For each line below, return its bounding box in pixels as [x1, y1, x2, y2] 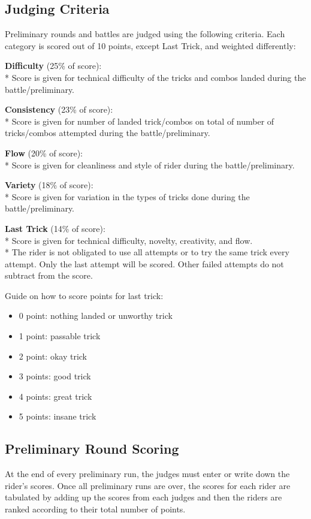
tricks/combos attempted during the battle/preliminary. [5, 126, 210, 139]
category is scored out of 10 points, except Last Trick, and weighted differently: [5, 39, 296, 52]
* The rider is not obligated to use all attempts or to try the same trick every [5, 246, 289, 258]
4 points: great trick [19, 390, 92, 402]
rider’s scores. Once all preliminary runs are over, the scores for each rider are [5, 479, 291, 491]
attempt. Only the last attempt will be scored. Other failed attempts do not [5, 257, 284, 270]
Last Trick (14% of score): [5, 222, 105, 234]
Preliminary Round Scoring [5, 439, 179, 458]
